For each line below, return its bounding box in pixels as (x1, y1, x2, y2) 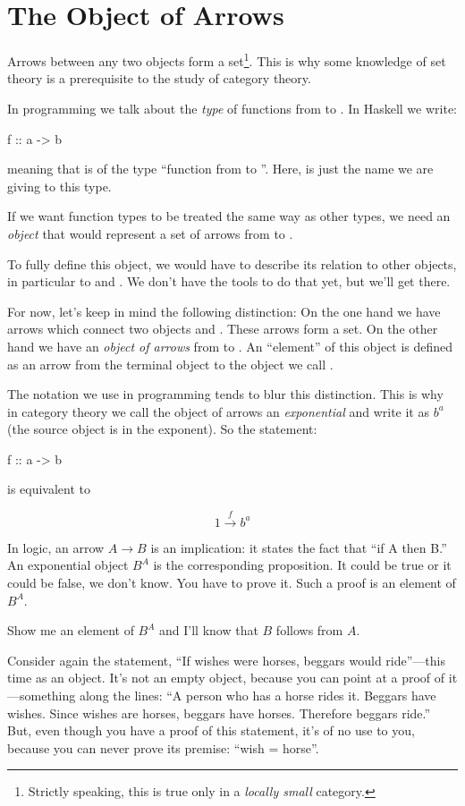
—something (7, 686, 76, 705)
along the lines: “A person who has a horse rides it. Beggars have (79, 686, 436, 705)
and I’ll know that (159, 621, 258, 640)
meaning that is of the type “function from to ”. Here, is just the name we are (7, 159, 434, 178)
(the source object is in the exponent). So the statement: (7, 420, 317, 438)
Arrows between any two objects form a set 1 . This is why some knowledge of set (7, 49, 446, 70)
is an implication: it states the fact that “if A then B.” (150, 538, 447, 556)
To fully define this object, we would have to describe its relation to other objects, (7, 254, 457, 273)
